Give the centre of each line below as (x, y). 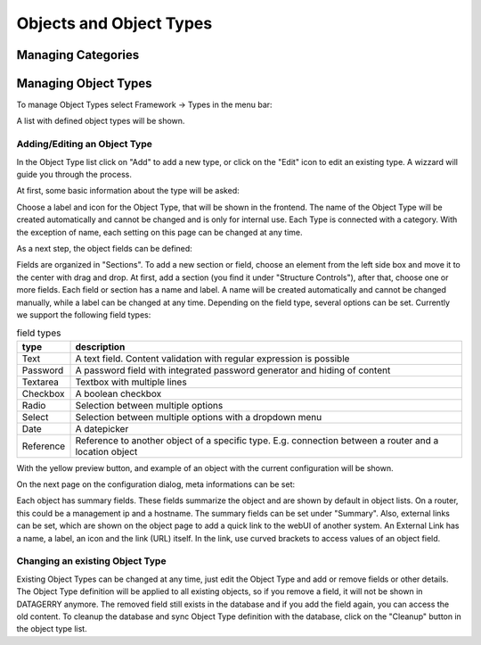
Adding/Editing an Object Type (85, 145)
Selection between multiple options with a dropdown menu (199, 417)
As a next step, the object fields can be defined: (105, 248)
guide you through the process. (74, 174)
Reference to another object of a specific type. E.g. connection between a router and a (257, 440)
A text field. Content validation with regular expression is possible (212, 359)
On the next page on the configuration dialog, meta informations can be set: (156, 484)
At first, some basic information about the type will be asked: (128, 191)
